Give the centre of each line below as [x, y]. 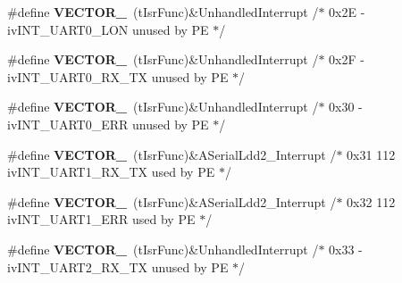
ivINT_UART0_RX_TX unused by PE [118, 76]
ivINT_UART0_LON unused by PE [108, 29]
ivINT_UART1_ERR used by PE [101, 219]
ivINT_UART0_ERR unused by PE [108, 124]
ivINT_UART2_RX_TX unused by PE [118, 266]
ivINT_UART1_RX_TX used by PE [111, 172]
